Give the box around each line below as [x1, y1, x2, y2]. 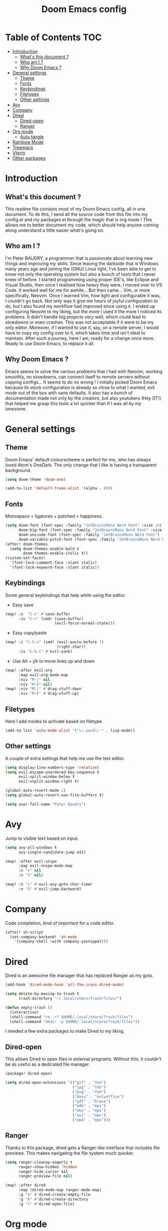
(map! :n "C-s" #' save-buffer [5, 611, 70, 617]
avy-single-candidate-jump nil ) [18, 849, 86, 854]
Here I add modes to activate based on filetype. [5, 718, 103, 724]
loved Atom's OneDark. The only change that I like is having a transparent [5, 462, 157, 468]
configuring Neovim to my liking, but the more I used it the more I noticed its [5, 308, 162, 314]
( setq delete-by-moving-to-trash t [5, 992, 79, 997]
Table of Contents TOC [5, 32, 102, 43]
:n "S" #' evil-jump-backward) [18, 886, 81, 892]
